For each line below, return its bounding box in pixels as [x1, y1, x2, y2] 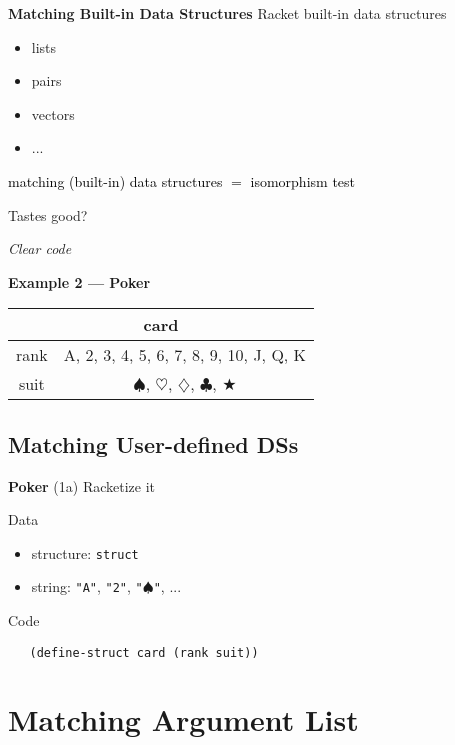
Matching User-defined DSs [8, 428, 299, 459]
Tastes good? [8, 204, 88, 225]
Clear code [8, 238, 72, 259]
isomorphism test [250, 170, 356, 191]
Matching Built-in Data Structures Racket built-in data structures [8, 3, 447, 23]
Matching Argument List [8, 699, 359, 740]
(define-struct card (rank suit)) [29, 645, 259, 660]
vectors [31, 103, 75, 124]
